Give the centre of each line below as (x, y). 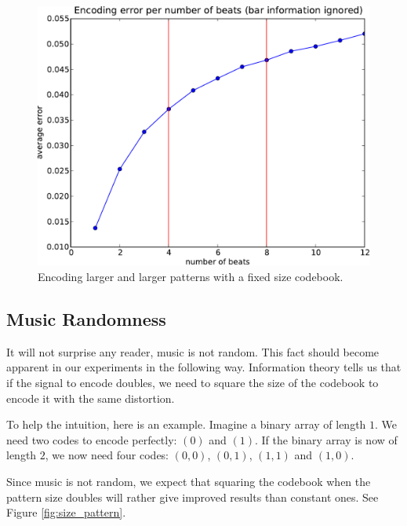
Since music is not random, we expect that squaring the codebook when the (189, 481)
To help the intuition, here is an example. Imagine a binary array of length (186, 424)
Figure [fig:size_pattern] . (66, 512)
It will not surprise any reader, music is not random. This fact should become (193, 351)
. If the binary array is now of (326, 439)
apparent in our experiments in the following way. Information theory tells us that (204, 367)
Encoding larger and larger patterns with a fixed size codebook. (191, 277)
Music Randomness (86, 319)
